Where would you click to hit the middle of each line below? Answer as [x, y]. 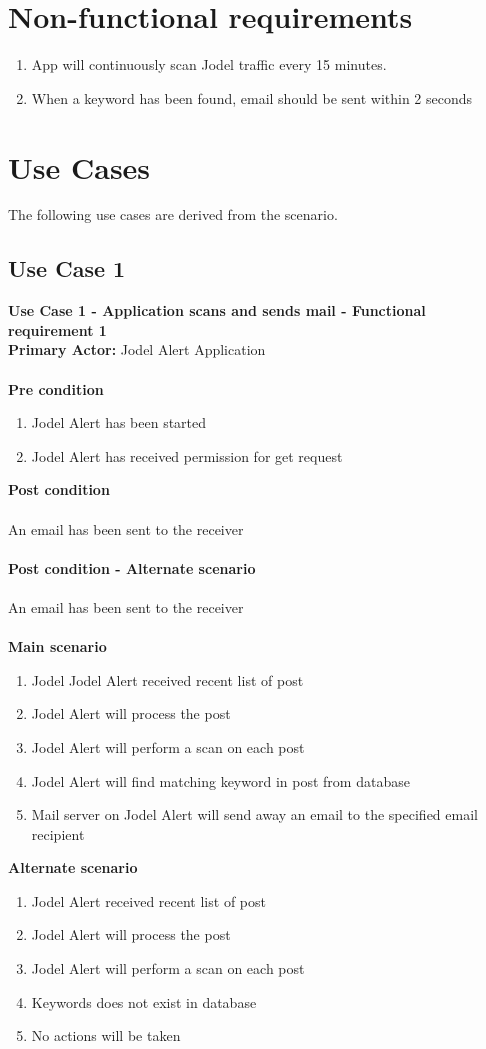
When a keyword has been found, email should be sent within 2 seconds [252, 97]
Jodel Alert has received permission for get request [187, 455]
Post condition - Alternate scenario [132, 567]
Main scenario [57, 646]
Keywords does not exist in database [144, 1001]
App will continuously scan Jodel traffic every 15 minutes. [209, 64]
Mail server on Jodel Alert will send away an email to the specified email [254, 814]
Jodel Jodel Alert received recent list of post [167, 679]
